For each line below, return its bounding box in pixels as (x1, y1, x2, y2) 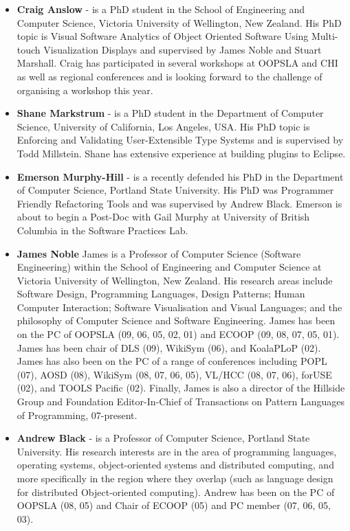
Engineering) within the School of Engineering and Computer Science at (17, 260, 322, 274)
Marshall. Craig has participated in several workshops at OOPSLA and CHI (17, 56, 338, 70)
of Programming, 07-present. (17, 407, 138, 422)
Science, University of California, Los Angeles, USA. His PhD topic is (17, 119, 310, 133)
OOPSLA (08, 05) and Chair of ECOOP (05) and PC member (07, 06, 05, (17, 498, 331, 512)
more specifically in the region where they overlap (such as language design (17, 471, 333, 485)
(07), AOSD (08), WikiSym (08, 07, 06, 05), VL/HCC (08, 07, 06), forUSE (17, 367, 332, 381)
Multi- (311, 29, 338, 43)
